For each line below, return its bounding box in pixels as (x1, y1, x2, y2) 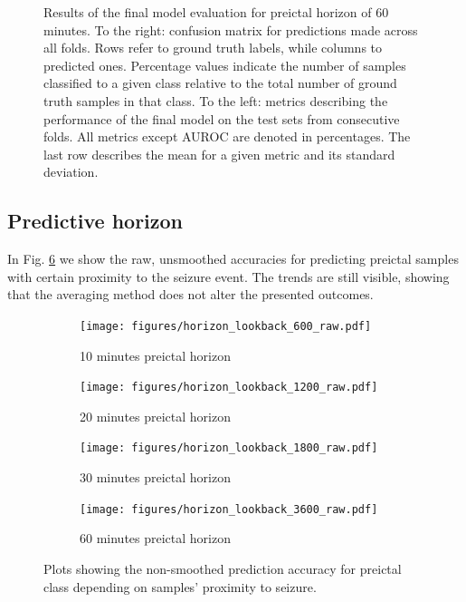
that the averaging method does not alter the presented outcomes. (7, 285, 374, 304)
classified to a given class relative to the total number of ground (43, 73, 397, 92)
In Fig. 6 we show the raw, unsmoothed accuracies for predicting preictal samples (7, 249, 459, 268)
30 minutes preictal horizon (80, 468, 231, 487)
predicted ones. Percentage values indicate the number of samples (43, 55, 406, 74)
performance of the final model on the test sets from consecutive (43, 109, 400, 128)
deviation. (43, 162, 99, 181)
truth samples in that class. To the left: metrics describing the (43, 91, 388, 110)
